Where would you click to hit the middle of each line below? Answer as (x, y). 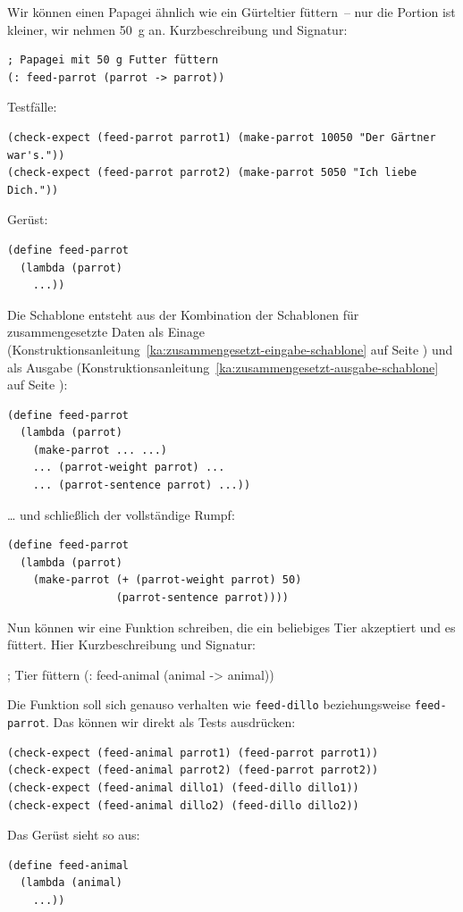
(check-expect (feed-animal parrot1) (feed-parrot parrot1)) (193, 753)
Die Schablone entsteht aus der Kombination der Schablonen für (183, 314)
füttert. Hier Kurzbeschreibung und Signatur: (132, 644)
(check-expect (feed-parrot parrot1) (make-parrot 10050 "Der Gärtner (222, 137)
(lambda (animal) (71, 883)
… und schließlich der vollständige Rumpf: (121, 514)
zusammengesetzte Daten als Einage (106, 332)
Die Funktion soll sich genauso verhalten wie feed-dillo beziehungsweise (209, 704)
